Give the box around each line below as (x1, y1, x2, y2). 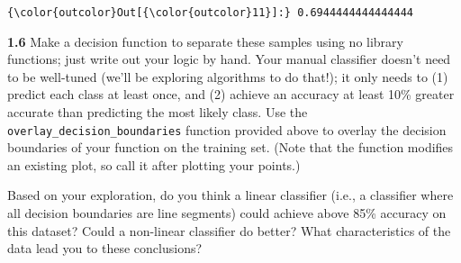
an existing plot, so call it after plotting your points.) (7, 155, 301, 174)
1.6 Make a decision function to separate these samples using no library (7, 32, 403, 50)
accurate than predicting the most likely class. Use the (7, 103, 308, 122)
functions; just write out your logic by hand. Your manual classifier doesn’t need (7, 50, 451, 68)
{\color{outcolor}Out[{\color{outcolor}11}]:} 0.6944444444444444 (7, 6, 414, 19)
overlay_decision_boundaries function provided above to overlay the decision (7, 120, 447, 139)
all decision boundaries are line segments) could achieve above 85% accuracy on (7, 204, 447, 222)
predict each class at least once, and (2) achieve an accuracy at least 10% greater (7, 85, 455, 104)
